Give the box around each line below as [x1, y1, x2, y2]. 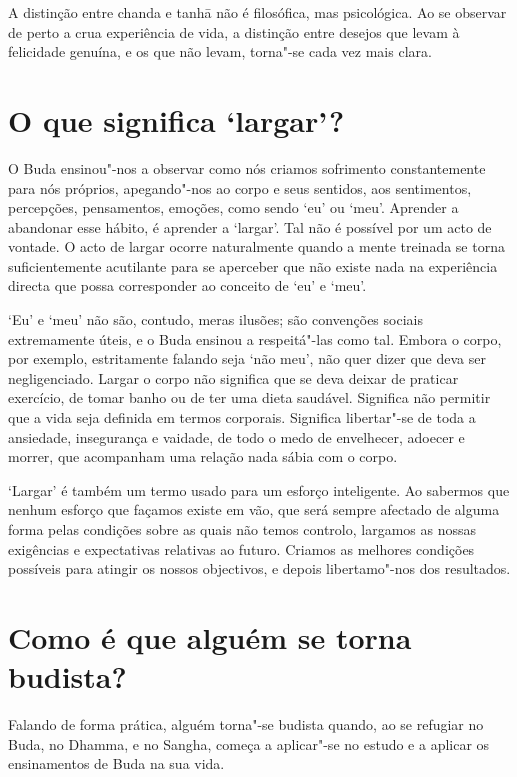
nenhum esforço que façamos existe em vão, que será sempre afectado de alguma [8, 499, 500, 520]
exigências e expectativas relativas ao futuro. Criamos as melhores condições [8, 538, 475, 559]
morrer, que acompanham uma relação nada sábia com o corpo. [8, 446, 398, 467]
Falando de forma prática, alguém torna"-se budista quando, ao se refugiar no [8, 714, 484, 735]
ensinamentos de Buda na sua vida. [8, 753, 225, 774]
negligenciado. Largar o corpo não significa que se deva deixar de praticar [8, 367, 459, 388]
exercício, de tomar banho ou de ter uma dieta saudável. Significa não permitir [8, 387, 491, 408]
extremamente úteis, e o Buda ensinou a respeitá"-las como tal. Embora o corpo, [8, 328, 502, 349]
